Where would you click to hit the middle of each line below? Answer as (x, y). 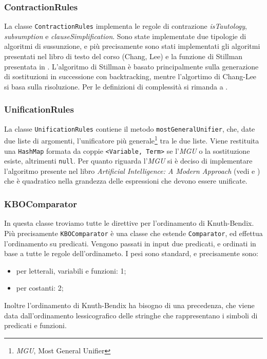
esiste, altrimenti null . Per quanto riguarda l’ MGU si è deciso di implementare (128, 161)
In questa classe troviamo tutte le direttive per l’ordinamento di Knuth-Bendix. (129, 223)
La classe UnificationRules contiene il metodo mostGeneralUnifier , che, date (130, 128)
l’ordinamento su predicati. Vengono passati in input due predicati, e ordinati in (130, 243)
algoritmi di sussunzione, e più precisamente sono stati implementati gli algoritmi (132, 46)
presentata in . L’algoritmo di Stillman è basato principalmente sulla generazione (131, 66)
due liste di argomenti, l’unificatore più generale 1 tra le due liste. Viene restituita (132, 140)
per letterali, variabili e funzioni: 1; (71, 270)
